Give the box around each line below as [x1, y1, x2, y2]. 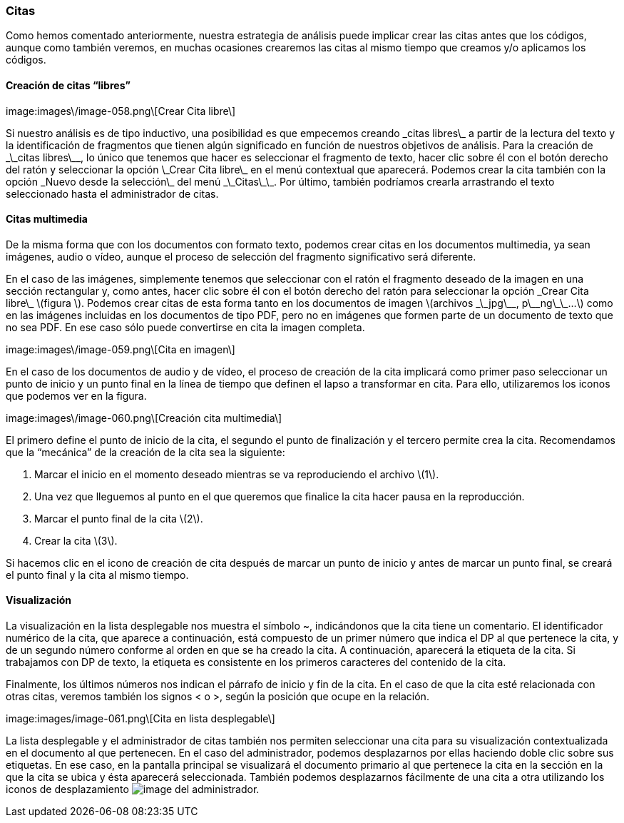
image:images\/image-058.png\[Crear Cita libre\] [6, 104, 236, 117]
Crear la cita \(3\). [34, 534, 118, 547]
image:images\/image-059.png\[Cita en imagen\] [6, 343, 235, 355]
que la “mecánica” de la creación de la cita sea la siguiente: [6, 445, 285, 458]
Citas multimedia [6, 213, 88, 226]
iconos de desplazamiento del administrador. [6, 783, 260, 796]
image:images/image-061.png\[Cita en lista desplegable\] [6, 712, 275, 725]
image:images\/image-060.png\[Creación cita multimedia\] [6, 411, 282, 424]
